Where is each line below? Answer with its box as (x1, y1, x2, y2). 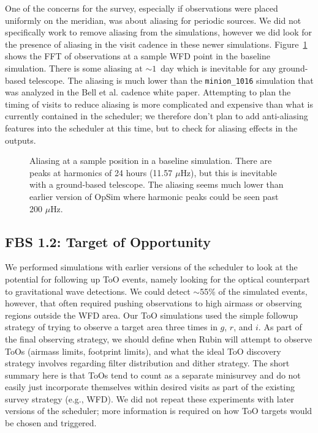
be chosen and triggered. (5, 416, 97, 429)
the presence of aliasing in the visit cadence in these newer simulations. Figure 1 (5, 37, 308, 50)
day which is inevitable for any (161, 61, 276, 74)
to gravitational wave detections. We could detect (5, 284, 191, 297)
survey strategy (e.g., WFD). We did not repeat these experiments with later (5, 392, 294, 405)
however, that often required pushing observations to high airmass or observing (5, 297, 302, 309)
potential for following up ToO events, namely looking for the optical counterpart (5, 272, 311, 285)
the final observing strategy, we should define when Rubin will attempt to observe (5, 332, 312, 345)
